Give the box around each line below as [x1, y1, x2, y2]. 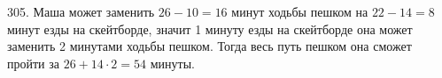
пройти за [7, 53, 60, 72]
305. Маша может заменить [7, 3, 155, 20]
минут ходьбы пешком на [231, 3, 368, 20]
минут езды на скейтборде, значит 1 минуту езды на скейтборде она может [7, 19, 413, 38]
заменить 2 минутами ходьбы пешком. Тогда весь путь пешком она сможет [7, 37, 412, 55]
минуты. [150, 53, 195, 72]
